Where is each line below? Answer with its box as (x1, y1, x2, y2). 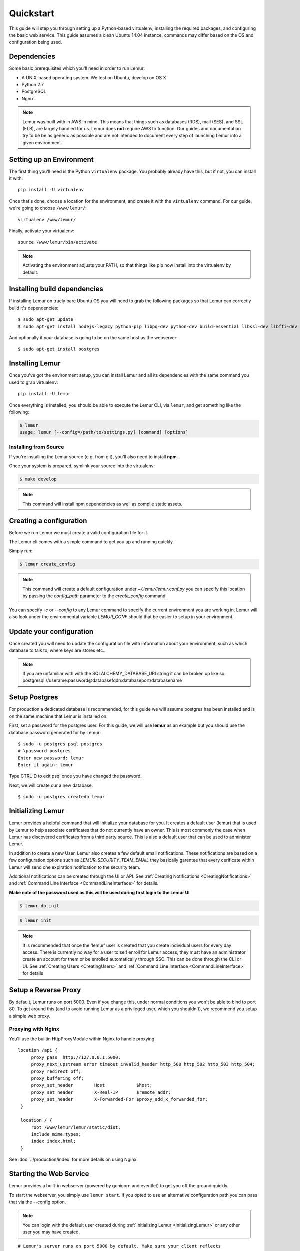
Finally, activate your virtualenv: (9, 228, 75, 234)
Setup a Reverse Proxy (9, 986, 81, 994)
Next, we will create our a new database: (9, 782, 93, 788)
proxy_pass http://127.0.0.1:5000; (31, 1054, 121, 1060)
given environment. (22, 139, 62, 145)
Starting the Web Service (9, 1170, 89, 1178)
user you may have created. (22, 1229, 80, 1235)
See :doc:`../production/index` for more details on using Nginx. (9, 1156, 138, 1163)
